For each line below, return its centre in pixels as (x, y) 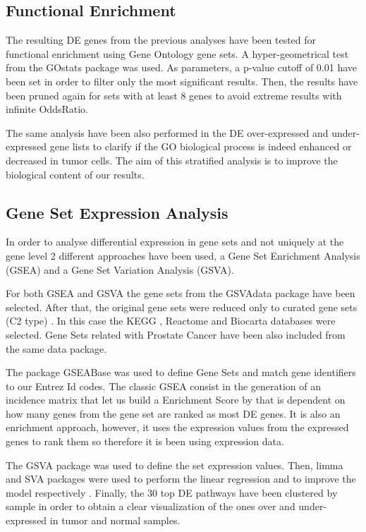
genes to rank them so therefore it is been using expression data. (145, 441)
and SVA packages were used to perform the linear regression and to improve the (181, 479)
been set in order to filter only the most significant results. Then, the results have (182, 81)
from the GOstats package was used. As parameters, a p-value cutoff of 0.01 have (182, 67)
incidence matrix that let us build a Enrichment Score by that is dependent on (176, 400)
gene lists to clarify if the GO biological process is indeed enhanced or (201, 146)
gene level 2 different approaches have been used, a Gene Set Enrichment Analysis (183, 255)
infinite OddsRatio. (47, 109)
